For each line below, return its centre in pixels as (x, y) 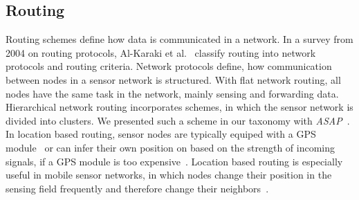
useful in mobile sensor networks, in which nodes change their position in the (169, 175)
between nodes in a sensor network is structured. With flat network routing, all (173, 79)
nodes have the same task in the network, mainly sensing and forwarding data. (172, 93)
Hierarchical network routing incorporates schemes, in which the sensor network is (179, 107)
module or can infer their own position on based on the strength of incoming (171, 147)
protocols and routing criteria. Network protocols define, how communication (169, 66)
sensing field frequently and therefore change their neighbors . (137, 188)
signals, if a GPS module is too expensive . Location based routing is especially (174, 161)
